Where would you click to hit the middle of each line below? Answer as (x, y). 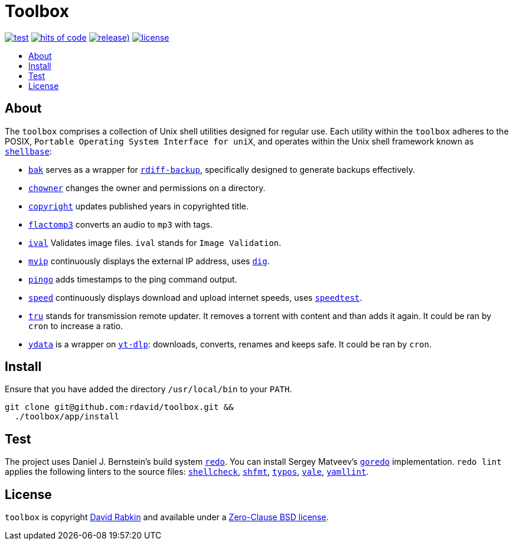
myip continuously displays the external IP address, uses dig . (149, 261)
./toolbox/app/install (67, 417)
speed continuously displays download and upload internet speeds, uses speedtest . (195, 297)
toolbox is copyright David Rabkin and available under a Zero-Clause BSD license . (167, 517)
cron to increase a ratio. (76, 326)
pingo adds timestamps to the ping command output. (133, 279)
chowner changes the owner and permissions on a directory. (147, 188)
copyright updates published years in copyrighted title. (138, 206)
